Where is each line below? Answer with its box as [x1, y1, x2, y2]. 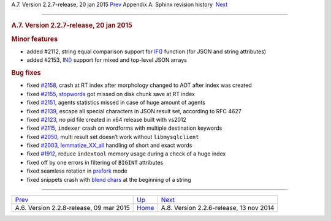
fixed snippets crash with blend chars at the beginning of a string [26, 176, 191, 183]
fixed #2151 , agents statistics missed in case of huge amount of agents [26, 99, 205, 107]
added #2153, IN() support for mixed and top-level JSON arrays [26, 56, 187, 64]
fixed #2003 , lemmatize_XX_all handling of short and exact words [26, 141, 192, 149]
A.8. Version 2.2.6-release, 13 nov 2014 [161, 204, 275, 212]
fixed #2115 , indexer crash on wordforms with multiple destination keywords [26, 124, 223, 132]
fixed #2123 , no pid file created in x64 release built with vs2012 [26, 116, 186, 123]
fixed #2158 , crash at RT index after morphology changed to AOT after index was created [26, 81, 252, 89]
